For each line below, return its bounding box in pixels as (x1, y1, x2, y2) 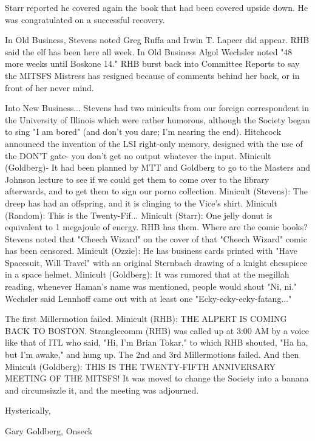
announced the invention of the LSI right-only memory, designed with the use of (5, 137, 303, 149)
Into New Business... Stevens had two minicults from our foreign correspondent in (5, 101, 309, 114)
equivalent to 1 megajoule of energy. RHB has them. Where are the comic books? (5, 220, 308, 233)
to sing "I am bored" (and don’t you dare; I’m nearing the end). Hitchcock (5, 125, 281, 138)
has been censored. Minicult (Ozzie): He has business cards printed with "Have (5, 244, 297, 257)
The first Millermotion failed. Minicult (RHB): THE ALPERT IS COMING (5, 312, 287, 325)
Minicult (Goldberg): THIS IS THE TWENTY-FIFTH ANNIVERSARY (5, 360, 276, 372)
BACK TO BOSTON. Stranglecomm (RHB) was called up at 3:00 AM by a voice (5, 324, 309, 337)
